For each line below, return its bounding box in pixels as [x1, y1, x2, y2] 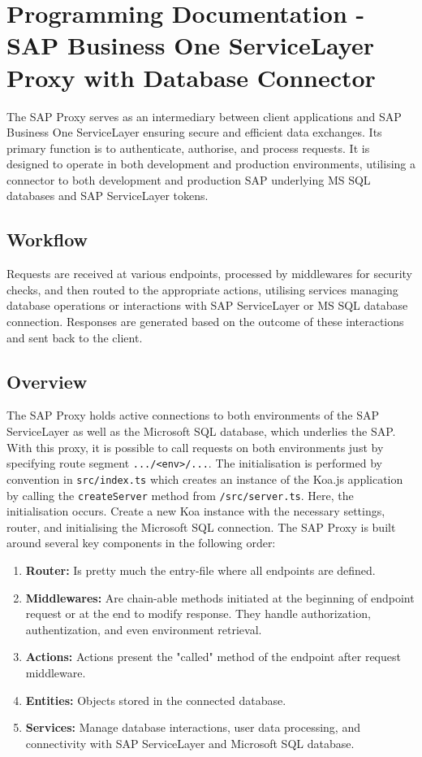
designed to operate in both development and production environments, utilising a [6, 155, 416, 172]
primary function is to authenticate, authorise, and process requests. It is [6, 139, 370, 156]
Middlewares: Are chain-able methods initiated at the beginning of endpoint [25, 589, 415, 606]
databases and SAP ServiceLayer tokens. [6, 187, 209, 204]
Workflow [6, 227, 88, 252]
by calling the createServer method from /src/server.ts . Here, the [6, 486, 354, 503]
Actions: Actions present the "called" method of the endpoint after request [25, 648, 401, 665]
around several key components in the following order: [6, 534, 276, 551]
